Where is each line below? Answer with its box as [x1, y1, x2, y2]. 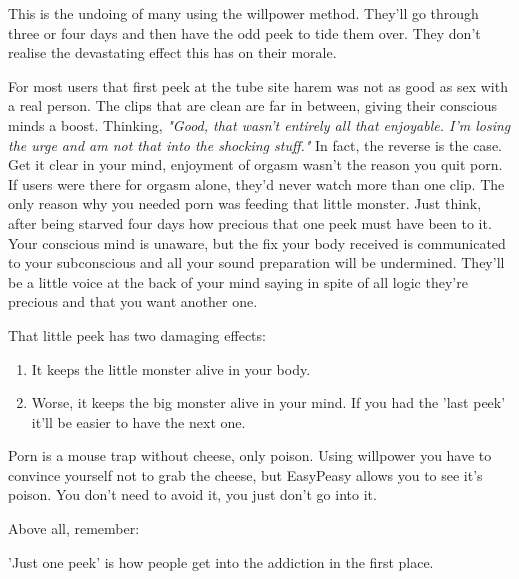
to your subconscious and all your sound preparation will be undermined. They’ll [8, 252, 505, 273]
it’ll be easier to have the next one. [31, 411, 246, 432]
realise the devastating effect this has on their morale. [8, 42, 337, 63]
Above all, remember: [8, 518, 140, 539]
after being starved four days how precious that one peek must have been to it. [8, 212, 492, 233]
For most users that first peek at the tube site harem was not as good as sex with [8, 75, 508, 96]
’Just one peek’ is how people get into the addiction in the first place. [8, 551, 434, 572]
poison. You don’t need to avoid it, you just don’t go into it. [8, 484, 377, 505]
